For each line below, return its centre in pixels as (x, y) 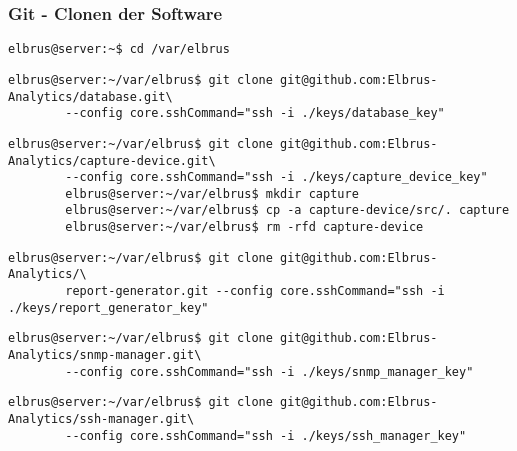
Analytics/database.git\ (90, 96)
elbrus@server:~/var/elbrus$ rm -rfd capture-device (244, 227)
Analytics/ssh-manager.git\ (101, 419)
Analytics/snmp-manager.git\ (105, 355)
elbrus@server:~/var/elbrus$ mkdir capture (212, 193)
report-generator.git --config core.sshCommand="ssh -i (255, 291)
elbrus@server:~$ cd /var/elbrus (119, 49)
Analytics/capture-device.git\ (112, 160)
